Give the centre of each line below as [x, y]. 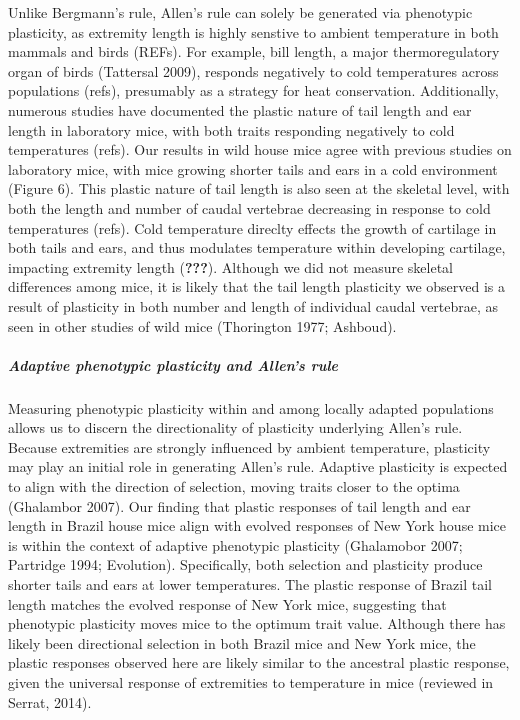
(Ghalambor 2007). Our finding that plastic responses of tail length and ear [239, 505]
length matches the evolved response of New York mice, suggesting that [227, 603]
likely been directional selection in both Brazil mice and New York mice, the [242, 642]
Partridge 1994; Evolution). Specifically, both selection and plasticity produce [245, 564]
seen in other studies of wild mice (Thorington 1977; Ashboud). [202, 325]
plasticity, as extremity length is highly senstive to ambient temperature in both [253, 31]
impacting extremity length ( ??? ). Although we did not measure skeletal [230, 266]
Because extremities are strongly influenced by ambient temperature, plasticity [249, 446]
